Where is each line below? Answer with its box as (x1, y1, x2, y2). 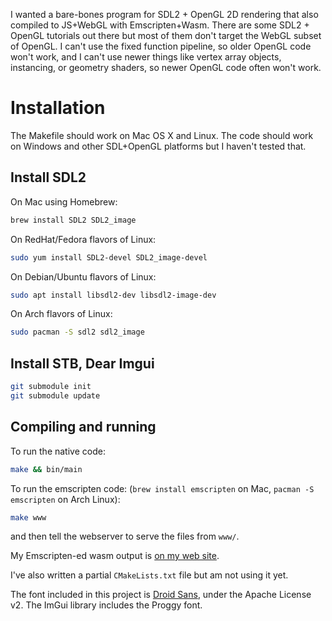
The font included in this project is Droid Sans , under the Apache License (10, 589, 312, 601)
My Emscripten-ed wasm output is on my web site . (10, 550, 220, 562)
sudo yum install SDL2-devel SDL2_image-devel (10, 252, 208, 263)
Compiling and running (10, 419, 157, 436)
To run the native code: (10, 445, 106, 457)
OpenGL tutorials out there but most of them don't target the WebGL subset (10, 30, 322, 41)
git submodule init (10, 382, 92, 392)
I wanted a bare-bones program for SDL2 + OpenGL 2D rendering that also (10, 9, 319, 20)
